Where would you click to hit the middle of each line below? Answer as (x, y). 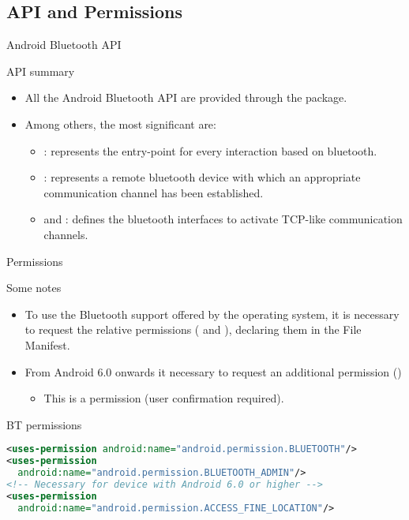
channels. (66, 234)
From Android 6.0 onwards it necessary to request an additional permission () (213, 371)
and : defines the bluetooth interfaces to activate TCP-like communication (223, 219)
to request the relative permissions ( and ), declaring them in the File (193, 329)
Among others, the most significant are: (120, 123)
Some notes (34, 288)
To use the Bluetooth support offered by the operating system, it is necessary (212, 314)
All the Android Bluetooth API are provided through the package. (186, 97)
